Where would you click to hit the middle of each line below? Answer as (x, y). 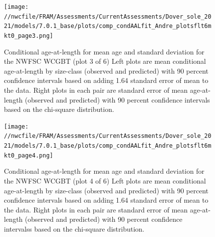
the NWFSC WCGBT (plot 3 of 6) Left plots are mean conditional (105, 61)
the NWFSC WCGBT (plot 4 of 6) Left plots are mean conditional (105, 181)
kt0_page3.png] (29, 36)
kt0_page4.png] (29, 155)
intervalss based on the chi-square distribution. (74, 228)
